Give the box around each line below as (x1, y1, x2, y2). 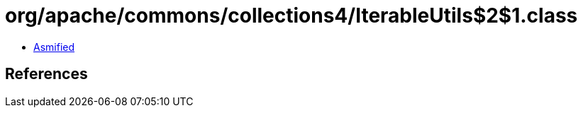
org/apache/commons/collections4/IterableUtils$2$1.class (5, 4, 578, 28)
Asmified (33, 40, 75, 53)
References (5, 65, 88, 83)
